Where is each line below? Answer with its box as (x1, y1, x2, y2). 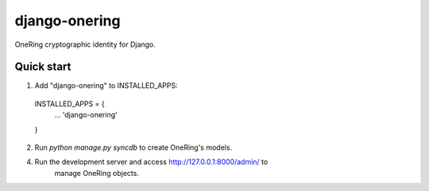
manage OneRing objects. (54, 168, 139, 178)
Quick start (14, 60, 71, 74)
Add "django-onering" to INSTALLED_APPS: (34, 81, 178, 90)
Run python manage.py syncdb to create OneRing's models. (34, 143, 233, 152)
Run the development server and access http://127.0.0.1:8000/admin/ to (34, 157, 269, 166)
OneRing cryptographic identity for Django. (14, 40, 157, 49)
